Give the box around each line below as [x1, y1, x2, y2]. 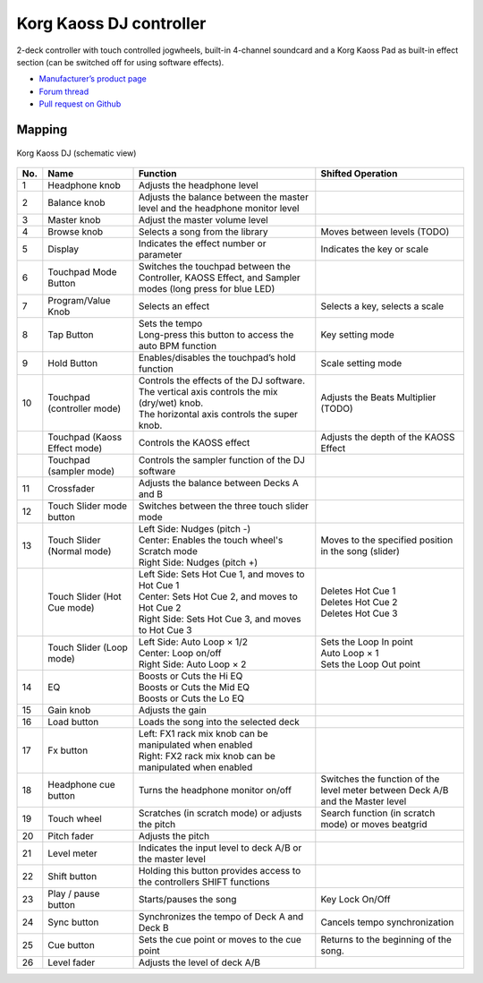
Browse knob [47, 225, 104, 237]
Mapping [16, 122, 68, 137]
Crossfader [47, 482, 96, 494]
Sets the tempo [138, 317, 203, 329]
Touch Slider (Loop [47, 641, 129, 654]
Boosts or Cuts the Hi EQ [138, 670, 243, 682]
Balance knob [47, 196, 106, 209]
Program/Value [47, 294, 111, 306]
